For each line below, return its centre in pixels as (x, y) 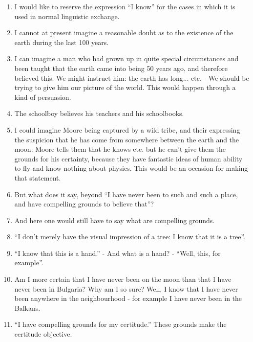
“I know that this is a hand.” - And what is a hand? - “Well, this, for (117, 253)
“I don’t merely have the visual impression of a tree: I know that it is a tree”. (130, 237)
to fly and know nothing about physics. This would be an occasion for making (131, 168)
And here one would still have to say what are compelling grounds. (115, 220)
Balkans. (27, 308)
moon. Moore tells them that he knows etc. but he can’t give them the (120, 149)
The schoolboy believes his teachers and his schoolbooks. (99, 113)
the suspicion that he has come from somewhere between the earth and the (127, 139)
